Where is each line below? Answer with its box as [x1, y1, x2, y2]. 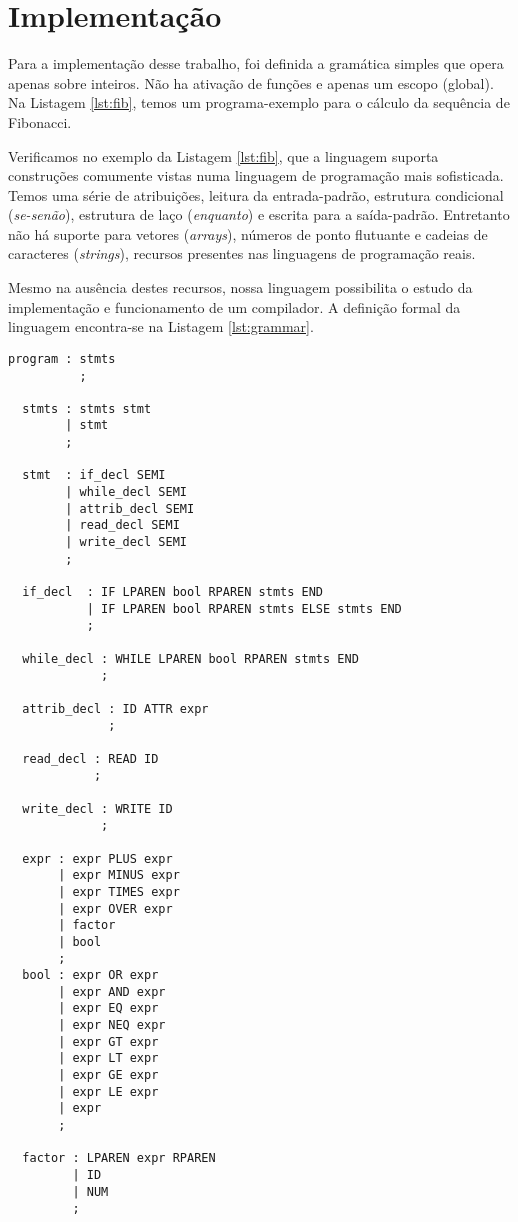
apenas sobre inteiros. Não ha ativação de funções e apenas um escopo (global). [8, 72, 494, 93]
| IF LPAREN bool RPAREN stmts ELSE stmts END [86, 601, 402, 616]
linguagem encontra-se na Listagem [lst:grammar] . [8, 316, 314, 337]
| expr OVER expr [58, 901, 173, 916]
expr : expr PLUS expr [22, 851, 173, 866]
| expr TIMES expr [58, 884, 180, 899]
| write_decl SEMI [65, 535, 187, 550]
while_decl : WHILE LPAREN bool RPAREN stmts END [22, 651, 359, 666]
